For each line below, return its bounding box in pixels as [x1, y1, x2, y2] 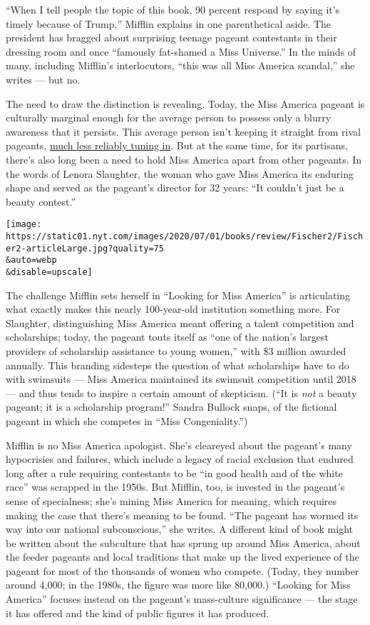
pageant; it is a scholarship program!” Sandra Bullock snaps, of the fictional [6, 399, 337, 414]
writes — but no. [6, 71, 81, 86]
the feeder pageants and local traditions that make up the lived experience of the [6, 549, 359, 564]
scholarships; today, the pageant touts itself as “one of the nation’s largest [6, 329, 329, 344]
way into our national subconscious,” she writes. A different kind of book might [6, 521, 354, 536]
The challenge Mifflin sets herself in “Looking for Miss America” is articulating [6, 287, 351, 302]
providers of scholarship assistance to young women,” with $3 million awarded [6, 343, 346, 358]
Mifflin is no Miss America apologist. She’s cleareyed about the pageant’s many [6, 437, 352, 452]
